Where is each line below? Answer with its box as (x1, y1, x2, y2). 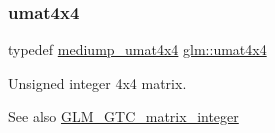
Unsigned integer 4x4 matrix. (8, 72, 187, 93)
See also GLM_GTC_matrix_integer (8, 106, 239, 127)
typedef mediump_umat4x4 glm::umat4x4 (8, 39, 267, 60)
